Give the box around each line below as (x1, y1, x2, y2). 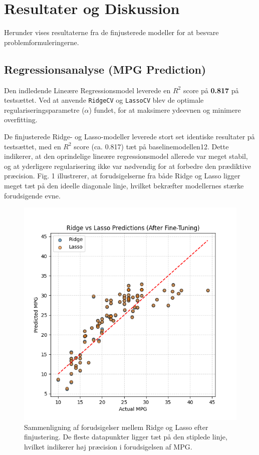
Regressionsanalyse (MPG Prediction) (4, 61, 206, 77)
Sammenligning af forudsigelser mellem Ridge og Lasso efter (24, 421, 208, 432)
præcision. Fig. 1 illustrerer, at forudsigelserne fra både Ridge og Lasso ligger (4, 170, 240, 181)
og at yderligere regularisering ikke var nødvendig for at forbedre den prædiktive (4, 160, 251, 171)
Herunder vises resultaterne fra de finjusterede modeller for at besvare (4, 27, 219, 38)
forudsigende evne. (4, 190, 61, 200)
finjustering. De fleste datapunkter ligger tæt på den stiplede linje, (24, 431, 227, 442)
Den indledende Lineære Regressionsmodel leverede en (4, 85, 171, 95)
